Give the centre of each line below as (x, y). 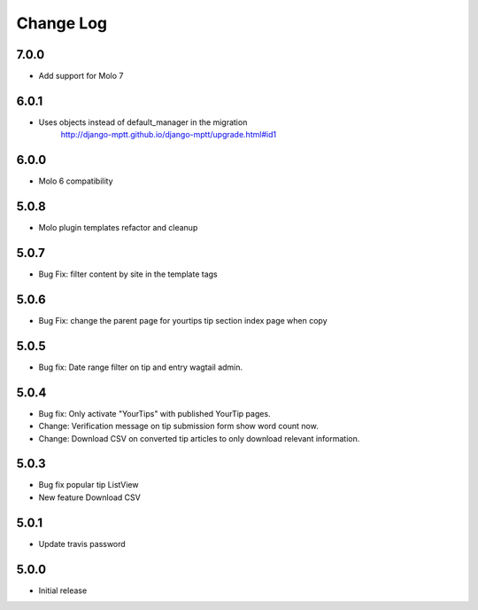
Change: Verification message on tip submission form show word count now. (178, 426)
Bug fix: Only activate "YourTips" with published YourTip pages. (154, 413)
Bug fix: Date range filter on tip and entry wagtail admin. (141, 367)
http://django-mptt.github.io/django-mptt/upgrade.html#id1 (169, 135)
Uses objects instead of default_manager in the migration (143, 122)
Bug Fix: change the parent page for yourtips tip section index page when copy (183, 320)
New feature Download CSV (89, 497)
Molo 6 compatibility (76, 181)
